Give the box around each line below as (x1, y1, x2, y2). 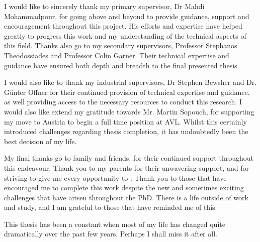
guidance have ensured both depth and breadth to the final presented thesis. (4, 60, 239, 70)
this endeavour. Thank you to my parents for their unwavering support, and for (4, 162, 249, 173)
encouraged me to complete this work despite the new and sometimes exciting (4, 182, 244, 193)
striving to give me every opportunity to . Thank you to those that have (4, 172, 227, 183)
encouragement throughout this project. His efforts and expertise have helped (4, 21, 242, 31)
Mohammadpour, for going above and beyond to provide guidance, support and (4, 11, 249, 21)
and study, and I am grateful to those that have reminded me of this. (4, 202, 217, 212)
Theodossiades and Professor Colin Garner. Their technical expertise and (4, 50, 229, 60)
